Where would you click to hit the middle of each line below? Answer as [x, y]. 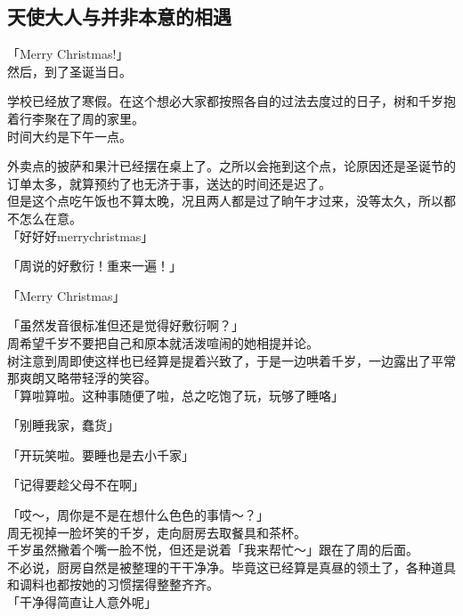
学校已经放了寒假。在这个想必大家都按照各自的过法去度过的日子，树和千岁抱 [231, 101]
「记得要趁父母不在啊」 [76, 485]
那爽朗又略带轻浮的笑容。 [82, 378]
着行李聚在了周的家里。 [76, 118]
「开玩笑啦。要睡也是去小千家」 [101, 454]
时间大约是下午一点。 [69, 136]
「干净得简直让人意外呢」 [82, 602]
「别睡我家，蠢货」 [63, 425]
